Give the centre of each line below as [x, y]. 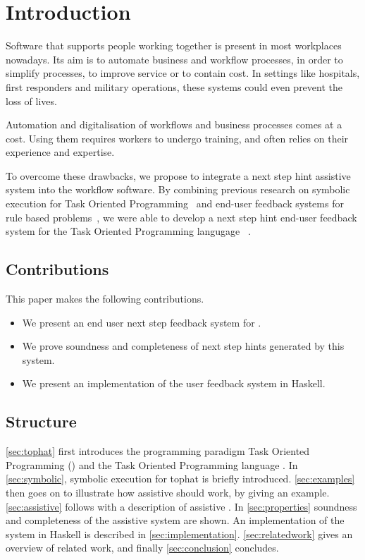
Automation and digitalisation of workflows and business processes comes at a [174, 124]
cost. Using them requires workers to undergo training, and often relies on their [177, 138]
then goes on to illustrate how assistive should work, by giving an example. [168, 492]
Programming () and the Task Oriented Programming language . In [152, 464]
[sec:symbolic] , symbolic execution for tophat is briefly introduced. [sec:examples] [180, 479]
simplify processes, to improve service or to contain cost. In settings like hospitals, [183, 73]
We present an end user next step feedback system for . [142, 322]
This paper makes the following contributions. [105, 299]
